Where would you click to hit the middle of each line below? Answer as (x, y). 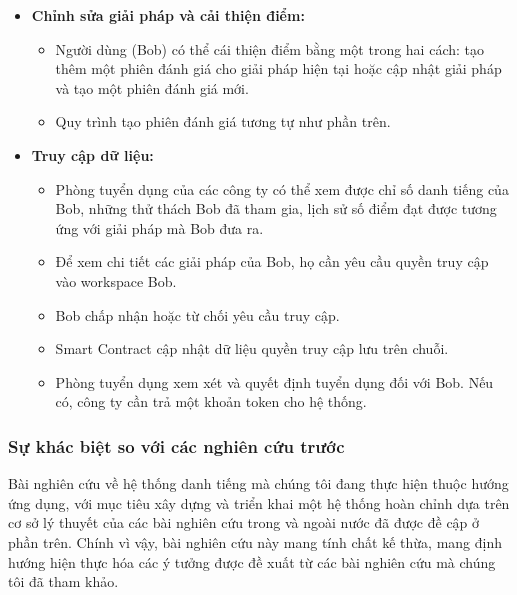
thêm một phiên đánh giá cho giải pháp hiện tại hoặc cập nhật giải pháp (278, 68)
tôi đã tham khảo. (63, 581)
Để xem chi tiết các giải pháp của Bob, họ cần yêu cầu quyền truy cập (272, 261)
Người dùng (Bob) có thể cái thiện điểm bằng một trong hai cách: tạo (269, 48)
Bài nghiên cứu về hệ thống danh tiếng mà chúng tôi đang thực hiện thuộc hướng (258, 483)
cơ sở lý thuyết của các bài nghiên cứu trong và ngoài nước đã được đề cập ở (244, 522)
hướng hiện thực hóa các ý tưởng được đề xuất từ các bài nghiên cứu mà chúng (252, 561)
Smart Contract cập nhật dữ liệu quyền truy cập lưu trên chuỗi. (252, 348)
